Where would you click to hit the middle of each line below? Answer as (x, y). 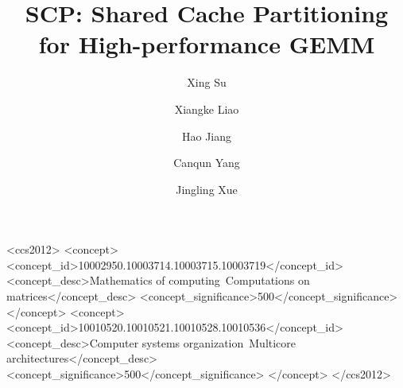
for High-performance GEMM (207, 44)
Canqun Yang (207, 163)
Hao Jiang (207, 136)
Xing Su (207, 82)
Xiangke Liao (207, 109)
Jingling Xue (207, 189)
